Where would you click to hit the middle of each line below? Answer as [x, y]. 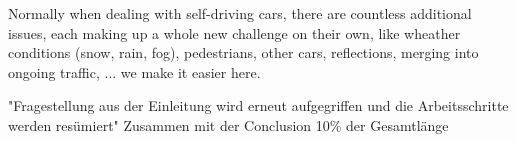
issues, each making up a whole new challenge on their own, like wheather [234, 32]
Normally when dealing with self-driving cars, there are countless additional [240, 13]
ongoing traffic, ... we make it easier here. [134, 71]
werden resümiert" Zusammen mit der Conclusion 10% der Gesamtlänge [228, 124]
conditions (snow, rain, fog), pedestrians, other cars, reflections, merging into [243, 52]
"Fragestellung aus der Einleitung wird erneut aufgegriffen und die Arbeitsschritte [258, 105]
